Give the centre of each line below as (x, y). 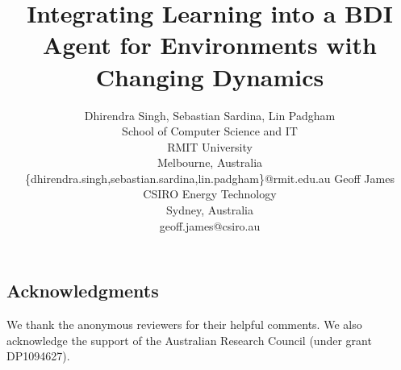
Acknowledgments (83, 291)
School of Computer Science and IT (210, 131)
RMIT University (210, 146)
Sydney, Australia (210, 210)
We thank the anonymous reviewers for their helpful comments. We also (184, 324)
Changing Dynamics (210, 76)
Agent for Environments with (210, 45)
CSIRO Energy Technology (210, 194)
